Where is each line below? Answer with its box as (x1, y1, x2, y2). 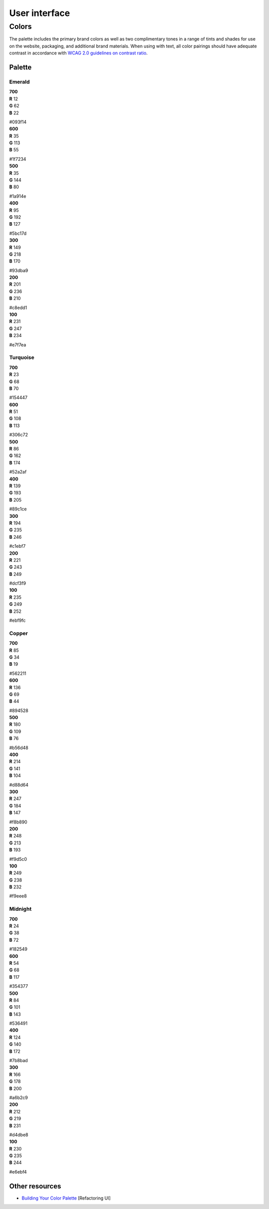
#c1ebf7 (9, 543, 26, 549)
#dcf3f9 (9, 580, 26, 586)
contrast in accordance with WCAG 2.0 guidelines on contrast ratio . (9, 50, 148, 56)
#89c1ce (9, 506, 27, 512)
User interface (9, 7, 70, 18)
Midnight (9, 905, 32, 912)
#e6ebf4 (9, 1169, 27, 1175)
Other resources (9, 1182, 61, 1191)
